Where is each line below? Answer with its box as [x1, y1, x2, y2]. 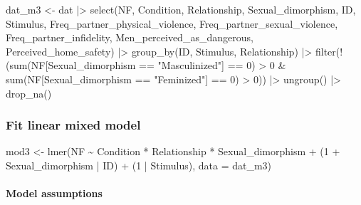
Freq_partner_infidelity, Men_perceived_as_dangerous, [6, 30, 253, 45]
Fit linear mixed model [6, 116, 141, 134]
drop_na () [6, 85, 52, 100]
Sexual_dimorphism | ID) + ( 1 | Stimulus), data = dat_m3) [6, 157, 272, 172]
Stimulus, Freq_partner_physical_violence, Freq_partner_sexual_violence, [6, 16, 338, 31]
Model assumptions [6, 186, 103, 201]
